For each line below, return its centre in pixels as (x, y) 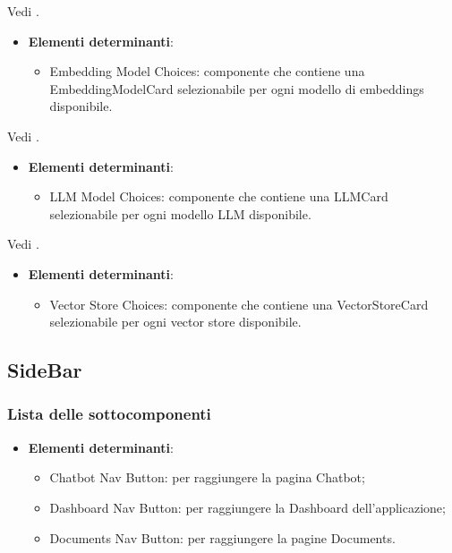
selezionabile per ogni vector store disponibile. (175, 322)
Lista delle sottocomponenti (109, 414)
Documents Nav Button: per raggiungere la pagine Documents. (222, 537)
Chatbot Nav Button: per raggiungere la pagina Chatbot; (207, 477)
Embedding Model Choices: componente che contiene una (207, 71)
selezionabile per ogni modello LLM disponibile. (180, 213)
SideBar (45, 370)
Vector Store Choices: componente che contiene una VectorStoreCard (239, 304)
